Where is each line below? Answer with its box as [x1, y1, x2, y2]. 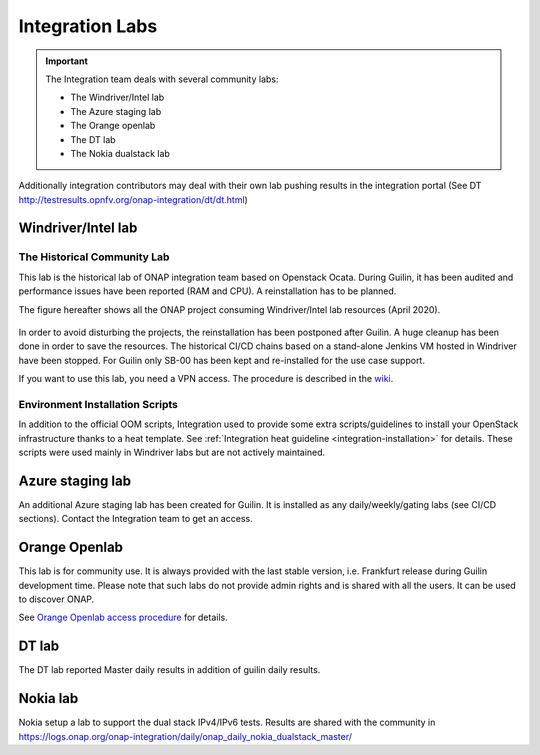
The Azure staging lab [70, 105, 162, 117]
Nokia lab [18, 690, 79, 707]
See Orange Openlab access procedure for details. [18, 611, 229, 624]
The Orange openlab [70, 120, 156, 132]
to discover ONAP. [18, 593, 95, 605]
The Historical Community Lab [18, 250, 170, 264]
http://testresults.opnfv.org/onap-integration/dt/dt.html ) [18, 193, 249, 205]
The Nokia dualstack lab [70, 147, 170, 159]
